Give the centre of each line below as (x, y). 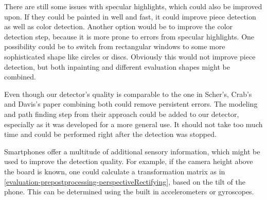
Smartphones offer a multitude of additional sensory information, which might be (132, 151)
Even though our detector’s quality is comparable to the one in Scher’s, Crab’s (128, 94)
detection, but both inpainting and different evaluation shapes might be (117, 66)
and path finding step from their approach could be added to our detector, (122, 114)
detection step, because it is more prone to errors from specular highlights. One (129, 36)
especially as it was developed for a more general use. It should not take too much (133, 124)
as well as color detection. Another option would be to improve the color (119, 26)
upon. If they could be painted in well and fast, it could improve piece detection (130, 16)
